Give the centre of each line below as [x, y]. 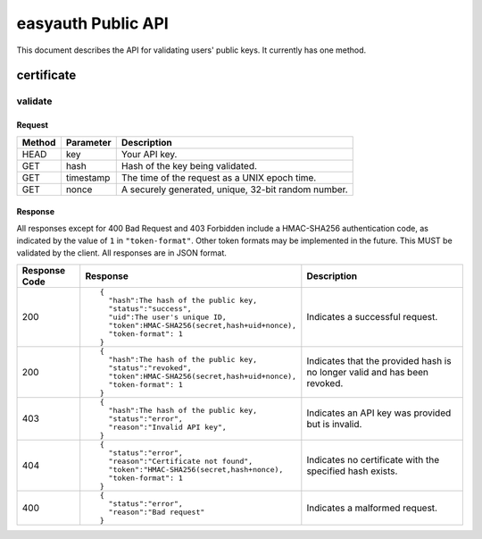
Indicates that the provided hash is [379, 360]
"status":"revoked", [150, 368]
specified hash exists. [352, 471]
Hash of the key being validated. [189, 165]
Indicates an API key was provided [379, 413]
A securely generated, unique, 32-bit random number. [234, 189]
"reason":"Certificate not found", [181, 461]
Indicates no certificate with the [373, 459]
